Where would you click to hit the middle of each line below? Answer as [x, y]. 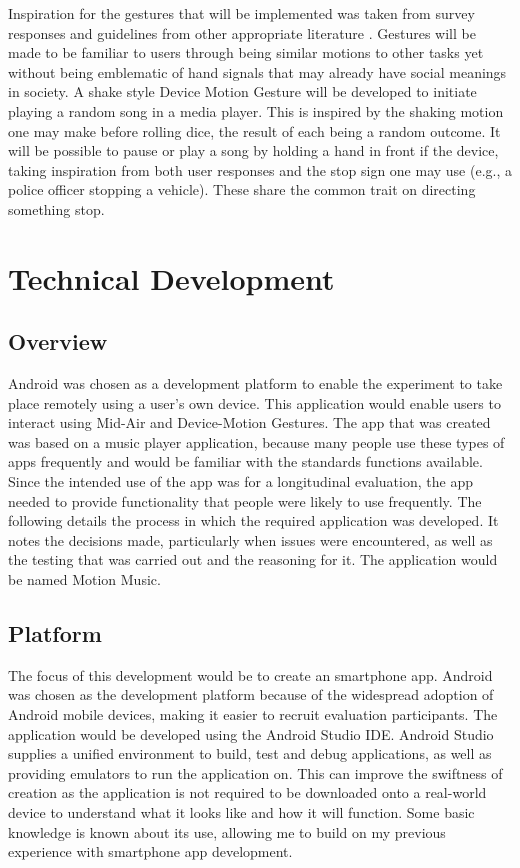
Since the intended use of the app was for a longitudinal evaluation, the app [240, 481]
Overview [58, 341]
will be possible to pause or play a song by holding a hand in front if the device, [253, 150]
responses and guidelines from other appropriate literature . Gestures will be [242, 32]
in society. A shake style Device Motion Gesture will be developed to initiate [242, 91]
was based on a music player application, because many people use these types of [256, 441]
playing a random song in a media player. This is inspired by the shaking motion [256, 110]
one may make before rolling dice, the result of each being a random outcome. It [254, 130]
